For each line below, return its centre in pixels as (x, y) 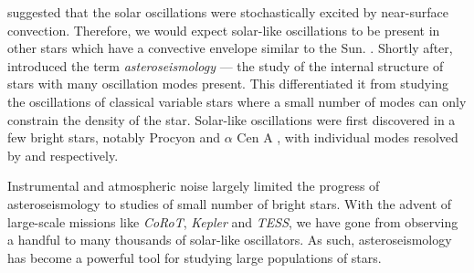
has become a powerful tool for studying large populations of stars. (195, 257)
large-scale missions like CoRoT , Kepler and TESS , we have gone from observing (233, 221)
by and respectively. (63, 155)
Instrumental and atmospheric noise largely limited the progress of (194, 186)
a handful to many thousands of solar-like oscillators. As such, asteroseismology (230, 240)
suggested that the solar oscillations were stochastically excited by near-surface (228, 12)
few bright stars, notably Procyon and (114, 137)
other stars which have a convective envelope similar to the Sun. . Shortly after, (230, 48)
